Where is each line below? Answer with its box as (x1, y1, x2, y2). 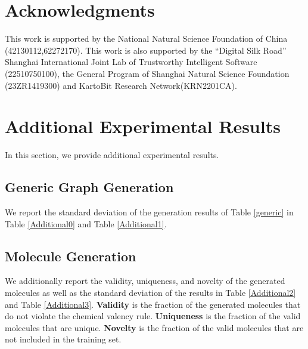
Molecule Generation (5, 246, 136, 265)
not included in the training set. (5, 333, 122, 345)
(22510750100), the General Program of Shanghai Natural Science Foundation (5, 67, 290, 79)
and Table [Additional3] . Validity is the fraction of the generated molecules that (5, 298, 301, 310)
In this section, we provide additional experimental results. (5, 149, 219, 161)
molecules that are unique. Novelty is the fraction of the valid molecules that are (5, 321, 304, 333)
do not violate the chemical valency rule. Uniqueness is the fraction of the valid (5, 310, 301, 322)
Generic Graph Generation (5, 178, 174, 196)
